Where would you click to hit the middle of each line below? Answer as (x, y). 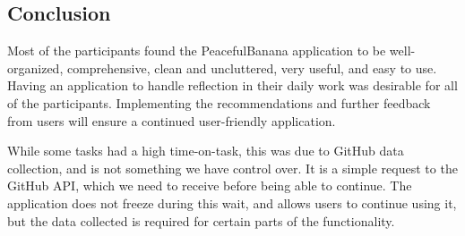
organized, (35, 67)
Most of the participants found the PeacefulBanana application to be (197, 51)
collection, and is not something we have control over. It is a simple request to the (232, 168)
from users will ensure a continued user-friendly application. (172, 120)
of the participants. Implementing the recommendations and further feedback (219, 102)
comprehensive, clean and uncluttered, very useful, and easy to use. (252, 67)
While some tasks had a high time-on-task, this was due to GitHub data (206, 151)
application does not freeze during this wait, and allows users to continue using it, (232, 202)
